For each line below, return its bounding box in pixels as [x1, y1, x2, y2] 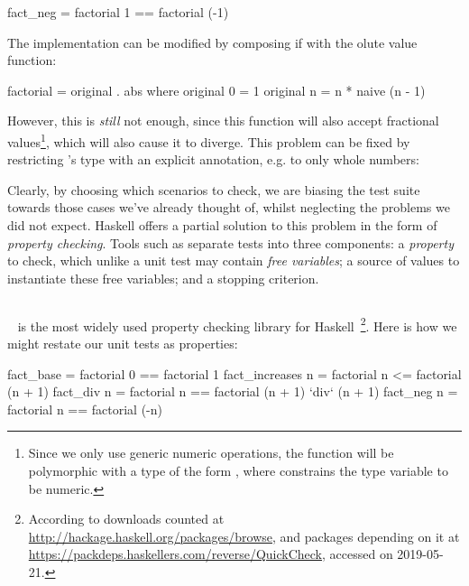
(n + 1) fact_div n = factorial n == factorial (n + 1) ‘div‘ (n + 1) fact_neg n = [7, 382, 458, 401]
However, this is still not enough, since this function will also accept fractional [7, 111, 439, 130]
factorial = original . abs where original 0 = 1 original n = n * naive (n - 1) [7, 80, 426, 99]
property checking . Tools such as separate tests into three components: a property [7, 233, 454, 252]
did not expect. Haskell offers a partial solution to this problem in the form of [7, 216, 437, 234]
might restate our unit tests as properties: [7, 334, 238, 353]
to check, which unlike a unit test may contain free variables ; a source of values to [7, 251, 460, 270]
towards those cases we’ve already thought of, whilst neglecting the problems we [7, 198, 450, 217]
